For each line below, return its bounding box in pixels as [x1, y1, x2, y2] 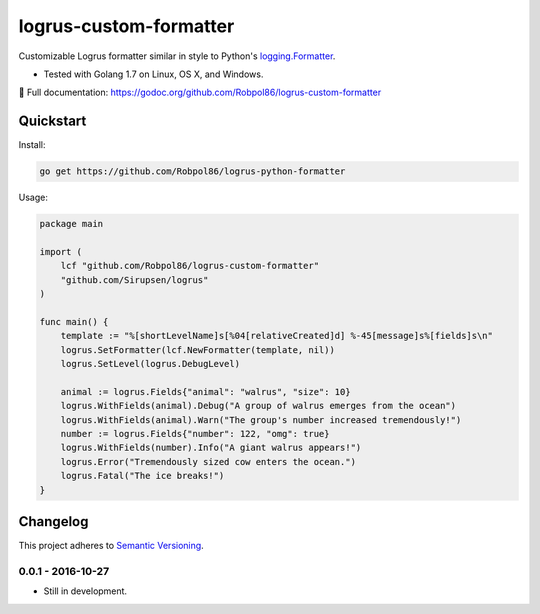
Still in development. [43, 585, 128, 597]
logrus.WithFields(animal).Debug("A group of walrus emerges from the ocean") [60, 400, 457, 412]
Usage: [18, 191, 49, 204]
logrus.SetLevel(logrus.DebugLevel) [60, 358, 240, 370]
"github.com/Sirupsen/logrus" [60, 274, 209, 285]
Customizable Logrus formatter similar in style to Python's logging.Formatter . [18, 50, 336, 62]
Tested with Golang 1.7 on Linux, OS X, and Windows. [43, 68, 264, 80]
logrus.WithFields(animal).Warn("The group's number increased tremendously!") [60, 414, 462, 425]
